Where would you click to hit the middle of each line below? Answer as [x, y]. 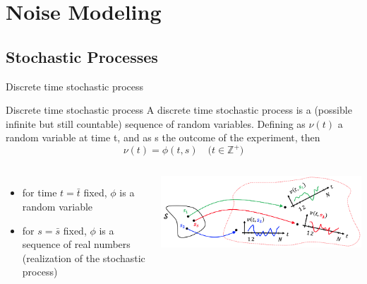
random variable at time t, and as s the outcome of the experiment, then [163, 137]
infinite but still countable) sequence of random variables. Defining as [156, 123]
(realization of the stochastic [84, 258]
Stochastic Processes [82, 56]
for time [40, 193]
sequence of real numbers [76, 244]
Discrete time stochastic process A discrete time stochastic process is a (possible [179, 110]
